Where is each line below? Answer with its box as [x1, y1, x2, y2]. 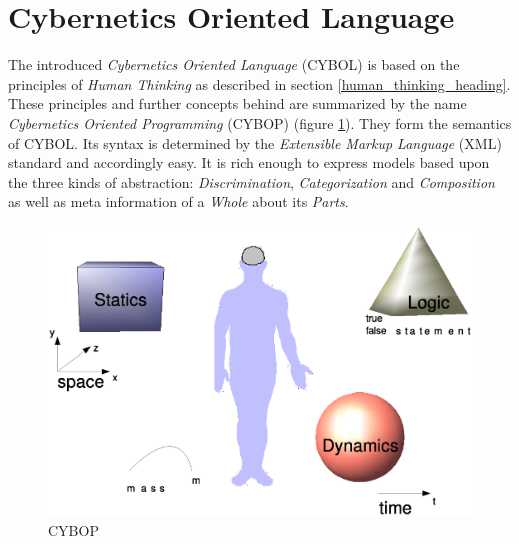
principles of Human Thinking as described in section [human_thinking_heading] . [8, 73, 511, 94]
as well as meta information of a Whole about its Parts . [8, 191, 349, 212]
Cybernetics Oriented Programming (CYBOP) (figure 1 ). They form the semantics [8, 112, 512, 133]
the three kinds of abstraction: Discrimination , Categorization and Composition [8, 171, 495, 192]
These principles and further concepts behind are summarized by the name [8, 93, 467, 114]
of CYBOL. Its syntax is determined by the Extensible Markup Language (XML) [8, 132, 502, 153]
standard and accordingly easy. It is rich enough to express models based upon [8, 152, 490, 173]
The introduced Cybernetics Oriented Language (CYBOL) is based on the [8, 54, 460, 75]
